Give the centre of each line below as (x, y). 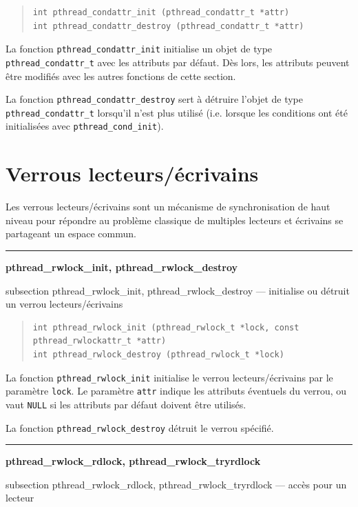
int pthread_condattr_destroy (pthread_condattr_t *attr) (168, 26)
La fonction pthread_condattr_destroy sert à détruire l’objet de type (154, 99)
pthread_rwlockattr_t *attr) (99, 341)
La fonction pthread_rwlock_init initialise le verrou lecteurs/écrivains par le (169, 377)
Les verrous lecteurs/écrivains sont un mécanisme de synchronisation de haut (168, 207)
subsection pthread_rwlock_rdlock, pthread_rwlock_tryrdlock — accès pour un (176, 484)
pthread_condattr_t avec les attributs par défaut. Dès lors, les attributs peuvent (178, 62)
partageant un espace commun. (71, 233)
